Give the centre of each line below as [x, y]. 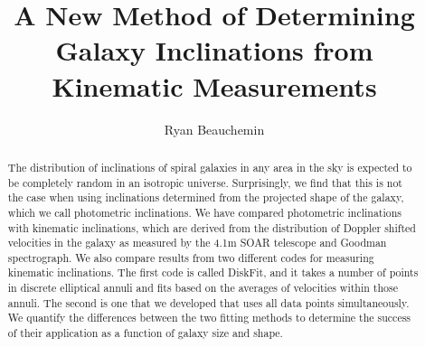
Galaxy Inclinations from [214, 50]
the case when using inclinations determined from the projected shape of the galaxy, [206, 197]
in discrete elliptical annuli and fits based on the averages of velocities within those [203, 288]
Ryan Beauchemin [214, 129]
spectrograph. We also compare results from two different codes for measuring [191, 257]
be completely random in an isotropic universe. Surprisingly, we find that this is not [205, 182]
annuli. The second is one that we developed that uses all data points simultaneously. [208, 302]
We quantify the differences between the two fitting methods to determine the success [209, 318]
